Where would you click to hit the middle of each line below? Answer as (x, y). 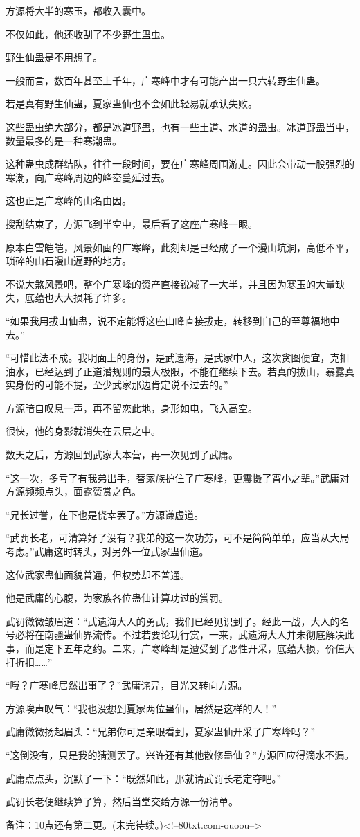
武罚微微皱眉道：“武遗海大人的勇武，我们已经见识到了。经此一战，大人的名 (178, 621)
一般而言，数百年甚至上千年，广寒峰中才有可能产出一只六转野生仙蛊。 (165, 80)
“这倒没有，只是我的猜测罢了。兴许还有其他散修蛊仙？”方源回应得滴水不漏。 (180, 754)
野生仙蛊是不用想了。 (54, 57)
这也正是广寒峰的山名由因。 (69, 200)
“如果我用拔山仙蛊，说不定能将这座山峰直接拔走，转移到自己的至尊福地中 (173, 320)
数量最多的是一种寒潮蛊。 (64, 140)
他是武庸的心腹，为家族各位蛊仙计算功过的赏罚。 (117, 598)
